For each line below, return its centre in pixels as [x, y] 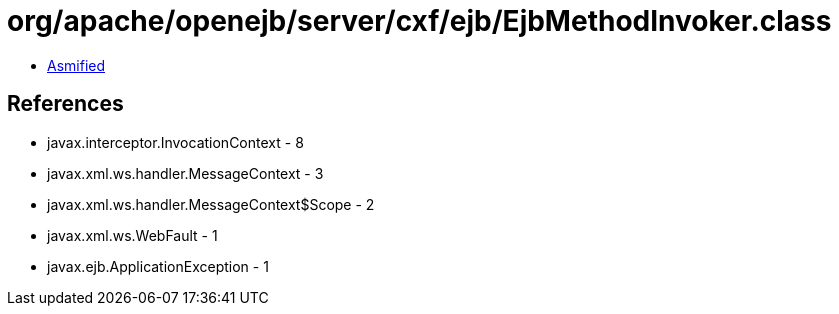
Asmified [76, 65]
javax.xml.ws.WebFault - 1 [132, 235]
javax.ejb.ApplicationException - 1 [158, 266]
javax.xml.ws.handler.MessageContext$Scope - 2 [211, 204]
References [65, 104]
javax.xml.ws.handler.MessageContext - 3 [185, 173]
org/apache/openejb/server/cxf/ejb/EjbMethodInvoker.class [419, 21]
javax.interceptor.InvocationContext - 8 [175, 142]
